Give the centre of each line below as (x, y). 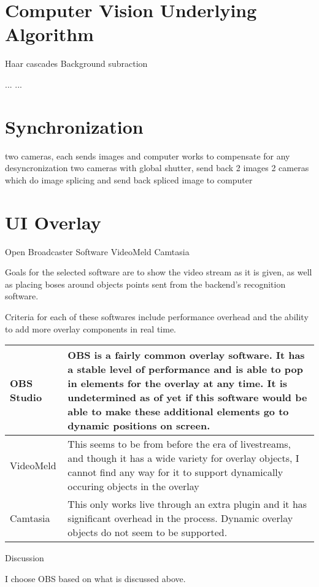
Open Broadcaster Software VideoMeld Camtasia (97, 251)
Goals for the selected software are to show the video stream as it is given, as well (159, 272)
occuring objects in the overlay (133, 486)
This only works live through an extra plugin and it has (187, 504)
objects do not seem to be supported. (148, 532)
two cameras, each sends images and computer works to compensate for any (148, 155)
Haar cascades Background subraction (76, 63)
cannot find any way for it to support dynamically (175, 472)
